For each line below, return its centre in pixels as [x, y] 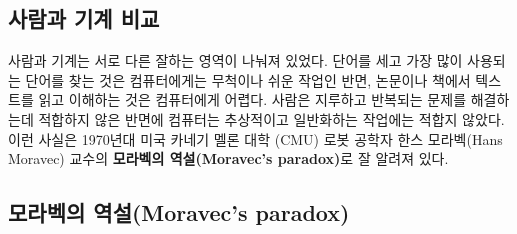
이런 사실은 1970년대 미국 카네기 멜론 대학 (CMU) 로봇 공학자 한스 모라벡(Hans [255, 138]
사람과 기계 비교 [84, 18]
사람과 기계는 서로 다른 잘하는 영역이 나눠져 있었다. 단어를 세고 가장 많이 [235, 60]
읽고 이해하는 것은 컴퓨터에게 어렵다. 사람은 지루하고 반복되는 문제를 [252, 99]
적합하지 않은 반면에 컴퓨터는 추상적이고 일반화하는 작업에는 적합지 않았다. [271, 118]
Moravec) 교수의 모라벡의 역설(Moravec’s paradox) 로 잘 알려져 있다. [228, 158]
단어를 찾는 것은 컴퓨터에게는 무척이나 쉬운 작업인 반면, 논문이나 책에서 [248, 79]
